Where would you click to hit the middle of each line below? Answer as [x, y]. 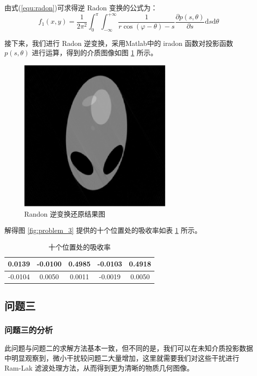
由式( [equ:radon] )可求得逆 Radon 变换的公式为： [81, 7]
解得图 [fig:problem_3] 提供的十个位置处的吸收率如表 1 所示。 [103, 230]
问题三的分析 [29, 330]
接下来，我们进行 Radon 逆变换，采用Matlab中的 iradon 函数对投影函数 [119, 43]
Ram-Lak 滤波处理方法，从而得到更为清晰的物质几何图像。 [99, 367]
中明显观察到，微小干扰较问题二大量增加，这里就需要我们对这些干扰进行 [122, 357]
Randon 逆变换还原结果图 [65, 213]
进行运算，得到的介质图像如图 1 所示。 [94, 53]
